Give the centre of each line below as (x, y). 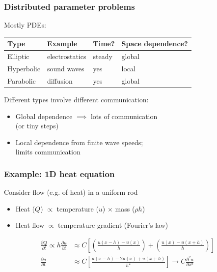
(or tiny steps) (37, 126)
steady (103, 56)
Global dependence (44, 116)
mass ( (125, 208)
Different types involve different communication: (76, 99)
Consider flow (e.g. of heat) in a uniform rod (71, 192)
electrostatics (67, 56)
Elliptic (18, 56)
